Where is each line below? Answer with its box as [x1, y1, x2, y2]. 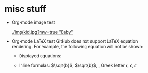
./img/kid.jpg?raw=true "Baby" [11, 29, 73, 35]
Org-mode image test [11, 19, 55, 25]
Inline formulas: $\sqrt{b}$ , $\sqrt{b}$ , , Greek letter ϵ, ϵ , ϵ [19, 62, 137, 68]
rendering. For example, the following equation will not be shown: [11, 43, 144, 49]
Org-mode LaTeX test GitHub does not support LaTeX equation [11, 38, 138, 44]
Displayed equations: [19, 53, 62, 59]
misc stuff [4, 3, 47, 15]
